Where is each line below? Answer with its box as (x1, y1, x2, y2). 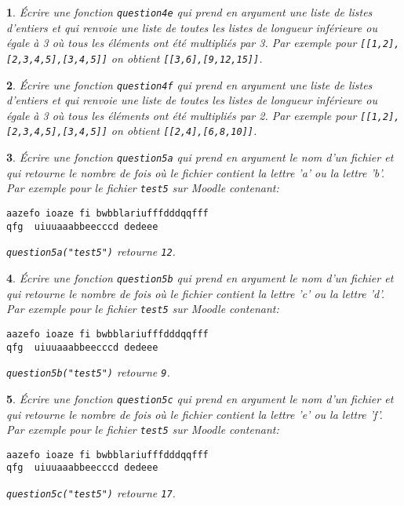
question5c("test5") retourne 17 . (6, 485, 176, 501)
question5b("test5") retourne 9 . (6, 364, 170, 380)
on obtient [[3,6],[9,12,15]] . (111, 49, 263, 66)
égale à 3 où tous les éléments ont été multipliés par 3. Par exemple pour (6, 35, 357, 51)
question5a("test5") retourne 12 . (6, 243, 176, 260)
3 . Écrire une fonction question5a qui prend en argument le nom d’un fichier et (6, 149, 394, 166)
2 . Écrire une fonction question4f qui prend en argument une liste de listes (6, 76, 373, 93)
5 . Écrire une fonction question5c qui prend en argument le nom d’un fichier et (6, 390, 394, 406)
